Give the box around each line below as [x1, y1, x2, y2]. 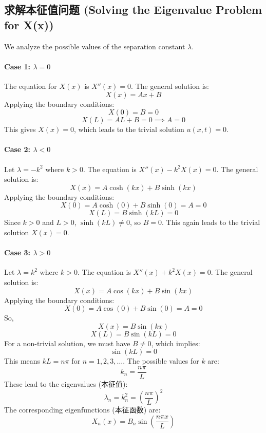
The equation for [4, 80, 57, 91]
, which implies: [151, 337, 200, 348]
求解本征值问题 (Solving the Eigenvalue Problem [4, 2, 262, 17]
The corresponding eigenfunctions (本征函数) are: [4, 404, 161, 415]
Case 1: [4, 61, 31, 71]
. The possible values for [123, 355, 199, 366]
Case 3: [4, 247, 31, 258]
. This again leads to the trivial [161, 217, 260, 228]
